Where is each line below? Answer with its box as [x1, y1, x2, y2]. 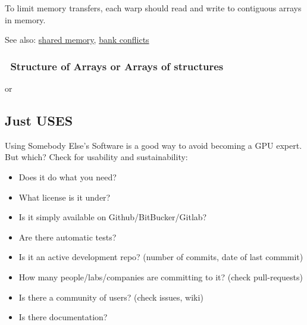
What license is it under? [18, 190, 111, 203]
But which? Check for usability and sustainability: [5, 151, 188, 163]
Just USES [5, 111, 73, 129]
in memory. [5, 13, 46, 26]
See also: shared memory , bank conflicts [5, 33, 149, 46]
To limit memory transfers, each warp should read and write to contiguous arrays [5, 2, 302, 14]
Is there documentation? [18, 311, 108, 323]
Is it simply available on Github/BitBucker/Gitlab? [18, 211, 207, 223]
